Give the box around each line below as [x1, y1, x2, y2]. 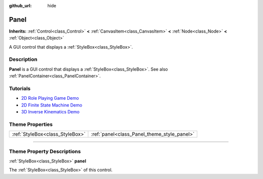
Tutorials [9, 85, 31, 92]
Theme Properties [9, 121, 53, 127]
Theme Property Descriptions [9, 148, 81, 155]
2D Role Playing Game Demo [21, 95, 79, 101]
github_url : [9, 3, 32, 8]
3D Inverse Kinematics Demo [21, 109, 80, 115]
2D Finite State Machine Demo [21, 102, 82, 108]
